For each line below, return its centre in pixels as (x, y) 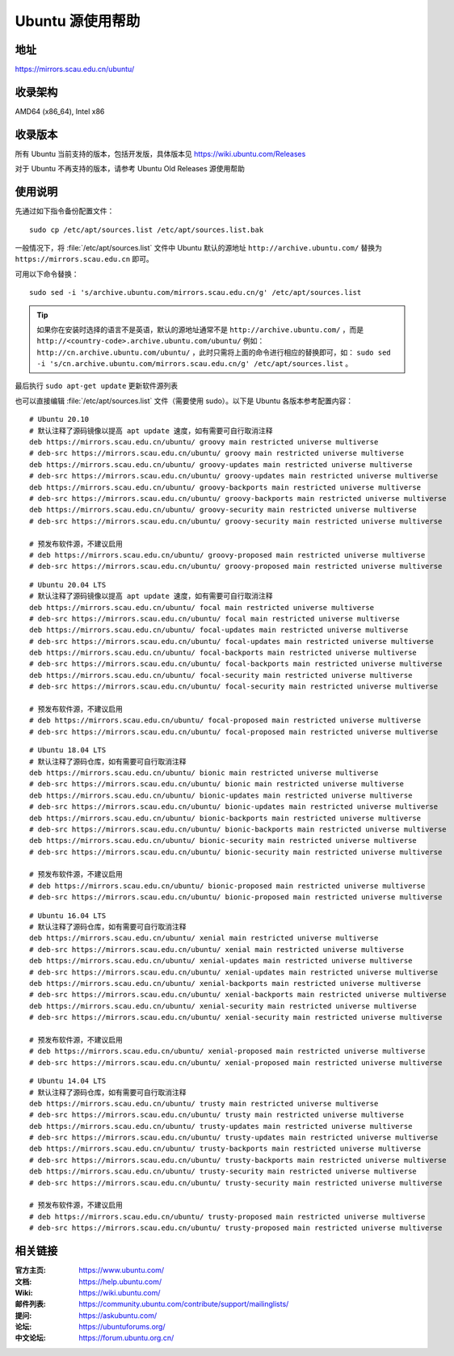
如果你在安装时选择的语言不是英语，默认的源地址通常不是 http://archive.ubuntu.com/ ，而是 (200, 329)
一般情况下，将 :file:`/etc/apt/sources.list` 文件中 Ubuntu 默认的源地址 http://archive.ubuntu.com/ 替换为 (199, 247)
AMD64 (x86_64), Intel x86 (60, 111)
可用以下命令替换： (47, 274)
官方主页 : (30, 1270)
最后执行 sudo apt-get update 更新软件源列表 (97, 386)
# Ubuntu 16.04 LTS (68, 916)
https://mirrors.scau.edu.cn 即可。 (84, 259)
